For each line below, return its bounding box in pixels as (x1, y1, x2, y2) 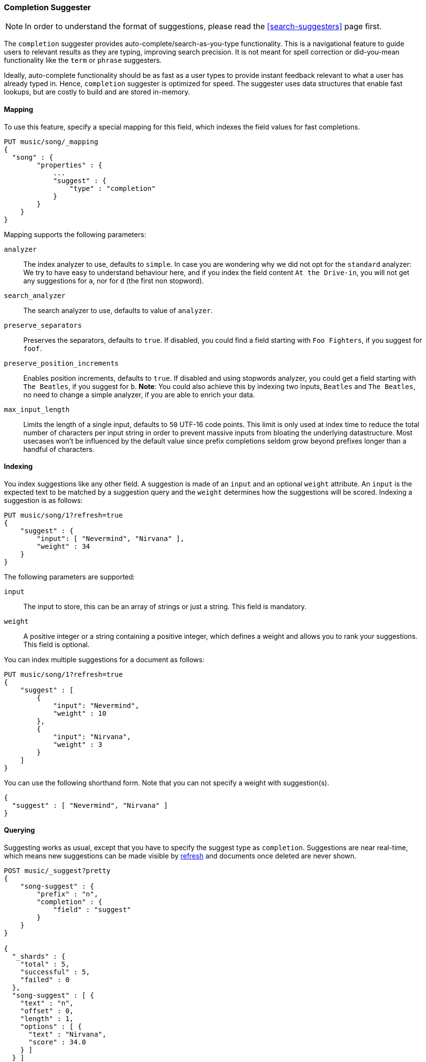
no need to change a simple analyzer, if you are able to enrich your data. (23, 390, 255, 399)
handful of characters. (23, 445, 94, 453)
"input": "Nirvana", (53, 732, 131, 741)
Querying (4, 826, 35, 835)
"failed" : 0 (20, 976, 70, 984)
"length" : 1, (20, 1015, 74, 1023)
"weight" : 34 (36, 542, 90, 550)
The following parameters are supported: (4, 572, 135, 581)
